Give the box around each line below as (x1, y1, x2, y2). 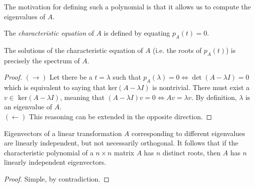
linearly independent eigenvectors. (4, 157, 107, 167)
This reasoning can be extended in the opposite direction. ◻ (29, 111, 212, 121)
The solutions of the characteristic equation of (4, 45, 143, 55)
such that (112, 72, 141, 82)
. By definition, (191, 92, 237, 102)
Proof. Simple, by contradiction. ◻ (4, 173, 109, 184)
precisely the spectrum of (4, 55, 80, 65)
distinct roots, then (162, 147, 221, 157)
